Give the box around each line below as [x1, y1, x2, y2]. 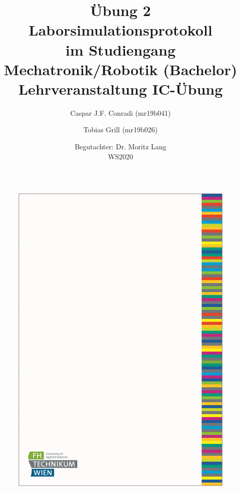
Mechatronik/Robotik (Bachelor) [3, 59, 237, 79]
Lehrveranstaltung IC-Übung [18, 78, 223, 99]
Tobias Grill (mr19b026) [83, 124, 158, 135]
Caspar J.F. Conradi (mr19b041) [70, 107, 171, 118]
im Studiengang [65, 39, 175, 60]
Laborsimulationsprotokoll [28, 20, 212, 40]
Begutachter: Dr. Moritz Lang [74, 141, 166, 152]
